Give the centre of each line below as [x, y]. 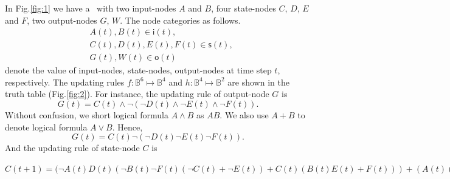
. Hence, [127, 127]
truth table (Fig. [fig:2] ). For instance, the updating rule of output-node [137, 94]
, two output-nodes [62, 20]
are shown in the [258, 82]
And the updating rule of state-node [72, 148]
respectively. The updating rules [65, 82]
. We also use [244, 115]
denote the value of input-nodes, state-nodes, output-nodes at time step [138, 70]
